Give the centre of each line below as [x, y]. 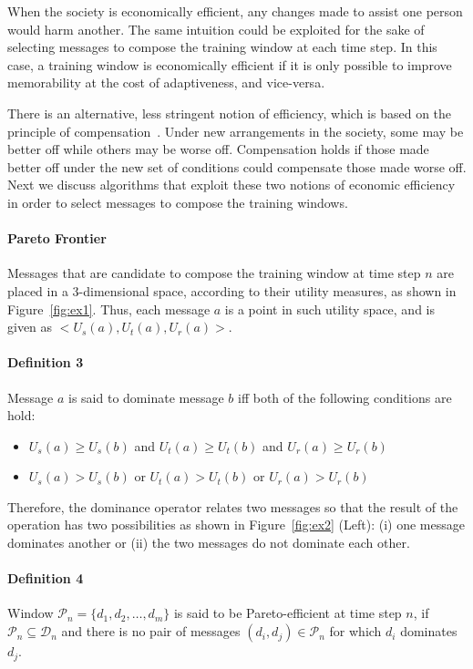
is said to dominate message [146, 397]
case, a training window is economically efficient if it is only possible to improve [230, 64]
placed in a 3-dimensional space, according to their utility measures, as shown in [232, 290]
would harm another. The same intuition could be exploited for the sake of [216, 29]
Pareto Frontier [57, 238]
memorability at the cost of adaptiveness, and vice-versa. [166, 82]
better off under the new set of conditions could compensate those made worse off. [237, 166]
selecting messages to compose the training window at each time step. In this [222, 47]
